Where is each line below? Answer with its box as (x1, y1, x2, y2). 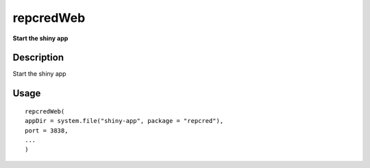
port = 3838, (25, 126, 69, 135)
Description (12, 52, 64, 64)
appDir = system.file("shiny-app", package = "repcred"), (25, 117, 224, 125)
